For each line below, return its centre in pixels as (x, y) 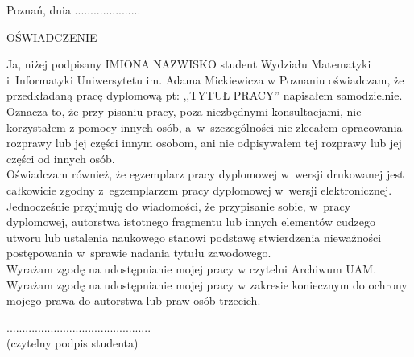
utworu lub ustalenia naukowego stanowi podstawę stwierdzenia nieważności (194, 237)
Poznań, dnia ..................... (74, 10)
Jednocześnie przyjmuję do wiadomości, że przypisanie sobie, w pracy (179, 205)
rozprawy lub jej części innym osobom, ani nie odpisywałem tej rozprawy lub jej (204, 143)
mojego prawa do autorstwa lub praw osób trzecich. (134, 300)
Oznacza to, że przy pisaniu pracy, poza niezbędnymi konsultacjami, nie (184, 111)
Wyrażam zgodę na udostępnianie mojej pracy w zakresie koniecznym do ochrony (207, 284)
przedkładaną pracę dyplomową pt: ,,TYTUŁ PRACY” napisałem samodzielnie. (205, 95)
